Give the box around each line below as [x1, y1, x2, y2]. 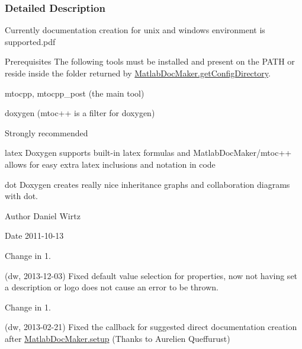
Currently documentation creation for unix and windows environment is [5, 24, 265, 36]
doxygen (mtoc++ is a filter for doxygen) [5, 107, 155, 119]
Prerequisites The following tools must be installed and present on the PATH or [5, 55, 295, 68]
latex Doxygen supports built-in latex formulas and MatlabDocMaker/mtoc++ [5, 146, 292, 159]
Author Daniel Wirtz [5, 209, 81, 222]
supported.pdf [5, 35, 56, 47]
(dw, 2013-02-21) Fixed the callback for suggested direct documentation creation [5, 321, 297, 333]
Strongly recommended [5, 126, 88, 139]
